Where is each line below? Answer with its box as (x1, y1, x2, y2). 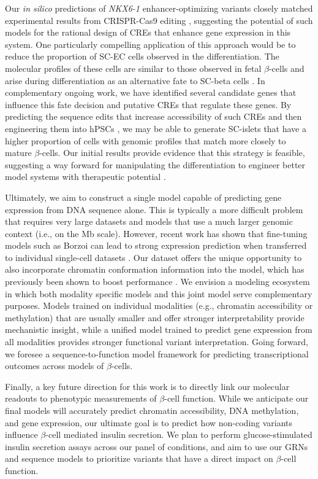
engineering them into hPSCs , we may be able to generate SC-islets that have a (5, 122, 307, 134)
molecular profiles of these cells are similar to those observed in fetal (5, 61, 262, 74)
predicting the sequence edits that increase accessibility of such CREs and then (5, 110, 302, 123)
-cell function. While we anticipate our (164, 392, 309, 405)
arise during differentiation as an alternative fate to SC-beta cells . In (5, 74, 265, 87)
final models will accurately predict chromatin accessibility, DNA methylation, (5, 404, 299, 416)
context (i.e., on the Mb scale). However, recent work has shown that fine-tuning (5, 227, 308, 240)
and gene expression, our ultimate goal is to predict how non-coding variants (5, 416, 293, 429)
